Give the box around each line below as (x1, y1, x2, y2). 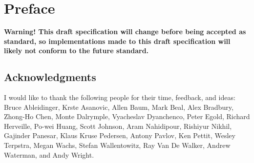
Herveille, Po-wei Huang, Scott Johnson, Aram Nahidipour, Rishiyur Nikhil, (4, 121, 232, 131)
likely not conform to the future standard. (4, 45, 149, 56)
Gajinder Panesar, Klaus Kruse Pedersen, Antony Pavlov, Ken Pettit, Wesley (4, 130, 235, 141)
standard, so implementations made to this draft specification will (4, 36, 231, 46)
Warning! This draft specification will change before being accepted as (4, 26, 246, 37)
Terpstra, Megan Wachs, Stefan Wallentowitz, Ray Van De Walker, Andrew (4, 140, 231, 150)
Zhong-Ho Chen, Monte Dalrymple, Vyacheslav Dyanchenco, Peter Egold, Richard (4, 111, 250, 122)
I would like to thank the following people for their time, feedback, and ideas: (4, 92, 235, 102)
